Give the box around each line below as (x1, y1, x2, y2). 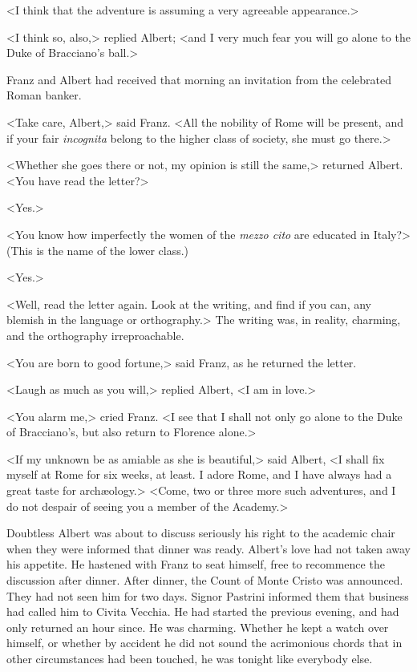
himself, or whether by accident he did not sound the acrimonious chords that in (6, 634, 403, 651)
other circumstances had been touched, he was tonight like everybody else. (6, 650, 373, 666)
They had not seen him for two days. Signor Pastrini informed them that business (6, 587, 409, 604)
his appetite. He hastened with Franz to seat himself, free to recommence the (6, 556, 385, 573)
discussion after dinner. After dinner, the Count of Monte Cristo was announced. (6, 572, 403, 589)
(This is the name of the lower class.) (6, 241, 189, 258)
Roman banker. (6, 87, 82, 103)
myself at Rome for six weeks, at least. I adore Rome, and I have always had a (6, 466, 392, 483)
